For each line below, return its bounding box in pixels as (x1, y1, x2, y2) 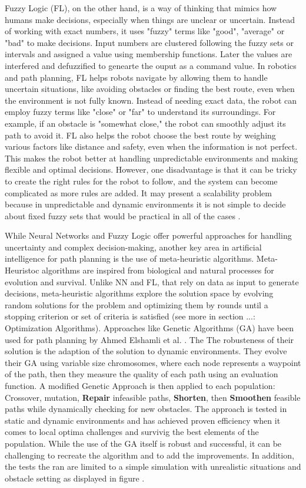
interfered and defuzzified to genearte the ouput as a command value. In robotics (5, 59, 297, 71)
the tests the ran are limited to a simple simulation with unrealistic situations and (5, 460, 301, 473)
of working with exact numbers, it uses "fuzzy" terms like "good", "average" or (5, 25, 285, 37)
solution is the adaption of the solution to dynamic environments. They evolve (5, 345, 287, 357)
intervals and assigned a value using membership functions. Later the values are (5, 48, 292, 60)
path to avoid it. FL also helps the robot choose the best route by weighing (5, 128, 276, 141)
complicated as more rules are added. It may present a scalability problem (5, 186, 272, 199)
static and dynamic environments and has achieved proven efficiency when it (5, 414, 281, 426)
